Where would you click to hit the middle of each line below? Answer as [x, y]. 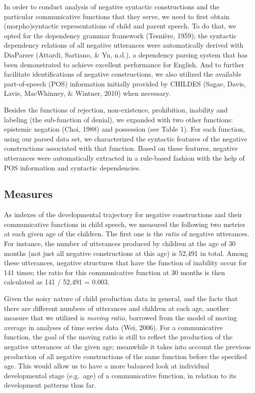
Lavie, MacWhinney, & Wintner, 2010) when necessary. [87, 93]
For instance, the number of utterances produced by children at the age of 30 [120, 243]
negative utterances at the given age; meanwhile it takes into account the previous [127, 347]
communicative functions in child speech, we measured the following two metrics [125, 224]
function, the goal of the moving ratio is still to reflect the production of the [118, 337]
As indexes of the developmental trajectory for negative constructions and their [123, 214]
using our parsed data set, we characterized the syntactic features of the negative [126, 138]
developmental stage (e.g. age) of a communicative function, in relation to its [120, 375]
